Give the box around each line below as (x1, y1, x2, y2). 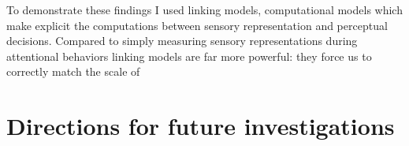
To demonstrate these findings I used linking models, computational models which (6, 2, 403, 17)
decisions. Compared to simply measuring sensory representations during (6, 32, 358, 49)
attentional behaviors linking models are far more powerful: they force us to (6, 47, 372, 64)
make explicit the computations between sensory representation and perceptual (6, 17, 388, 33)
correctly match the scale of (6, 63, 140, 80)
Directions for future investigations (6, 110, 395, 142)
